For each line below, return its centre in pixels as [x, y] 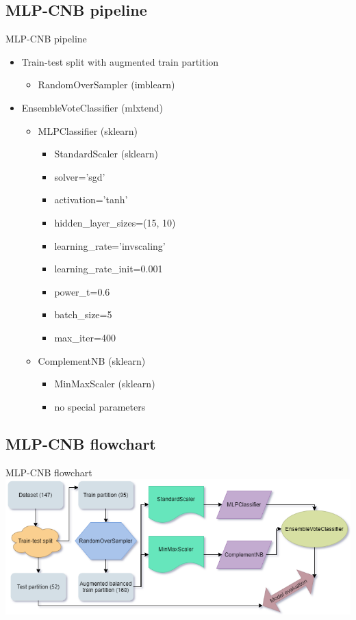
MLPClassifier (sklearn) [88, 130]
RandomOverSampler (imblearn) [106, 85]
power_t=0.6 [82, 291]
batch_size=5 [83, 314]
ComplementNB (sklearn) [92, 360]
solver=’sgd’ [80, 176]
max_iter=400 [85, 337]
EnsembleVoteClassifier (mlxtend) [92, 107]
